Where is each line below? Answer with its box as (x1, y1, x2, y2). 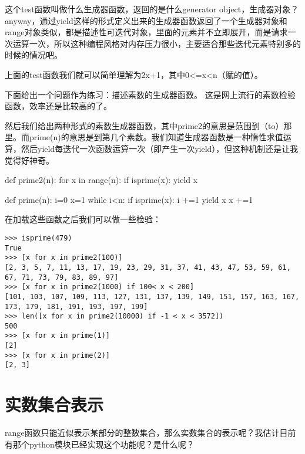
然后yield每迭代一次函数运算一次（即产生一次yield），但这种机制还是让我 (21, 142, 299, 154)
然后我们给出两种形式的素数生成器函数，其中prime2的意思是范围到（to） (5, 119, 284, 131)
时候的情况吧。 (5, 49, 62, 61)
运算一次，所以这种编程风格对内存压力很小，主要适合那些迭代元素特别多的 (12, 37, 301, 49)
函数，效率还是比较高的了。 (5, 100, 112, 112)
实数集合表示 (5, 392, 104, 416)
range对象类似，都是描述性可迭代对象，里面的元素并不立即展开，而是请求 (5, 26, 288, 38)
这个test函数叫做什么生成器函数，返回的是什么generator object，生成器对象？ (5, 3, 299, 15)
